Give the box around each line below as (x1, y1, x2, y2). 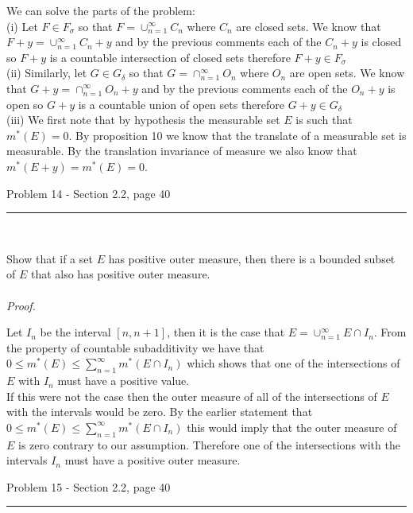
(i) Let (6, 17, 38, 34)
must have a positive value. (57, 372, 190, 389)
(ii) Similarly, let (6, 64, 87, 81)
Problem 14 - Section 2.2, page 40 (6, 185, 171, 201)
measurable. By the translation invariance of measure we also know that (6, 142, 357, 159)
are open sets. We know (289, 64, 405, 81)
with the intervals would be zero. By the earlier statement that (6, 403, 313, 420)
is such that (295, 111, 353, 128)
